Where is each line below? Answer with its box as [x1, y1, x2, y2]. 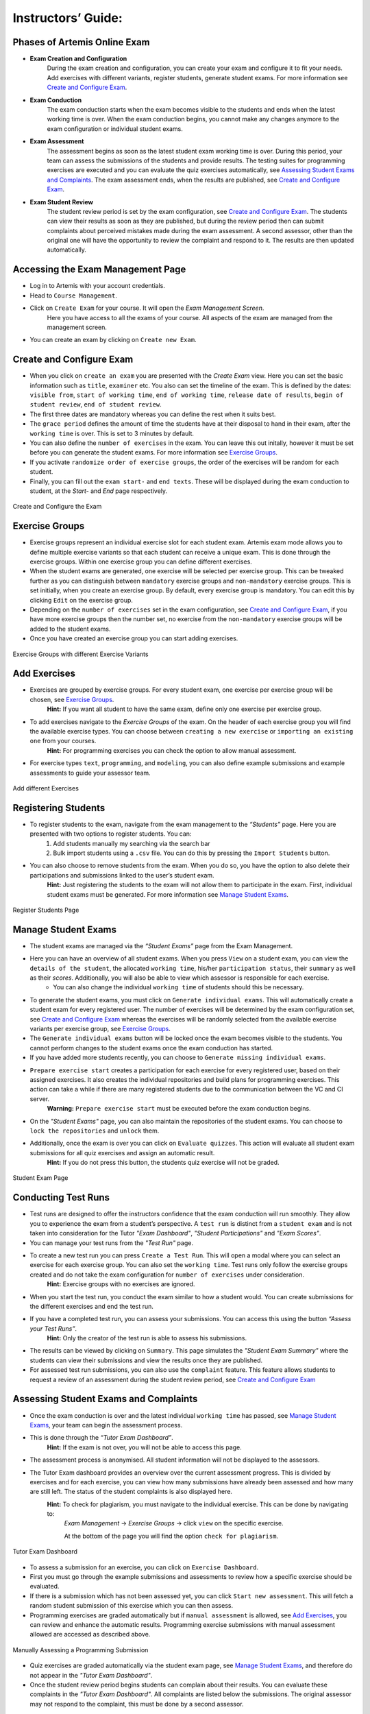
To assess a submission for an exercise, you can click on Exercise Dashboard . [29, 1563, 259, 1571]
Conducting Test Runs [12, 1192, 110, 1203]
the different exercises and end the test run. [29, 1302, 154, 1310]
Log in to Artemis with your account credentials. [29, 282, 166, 290]
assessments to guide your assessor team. [29, 769, 151, 777]
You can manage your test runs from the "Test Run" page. [29, 1238, 193, 1247]
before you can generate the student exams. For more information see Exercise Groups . [29, 448, 277, 457]
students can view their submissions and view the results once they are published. [29, 1356, 263, 1364]
